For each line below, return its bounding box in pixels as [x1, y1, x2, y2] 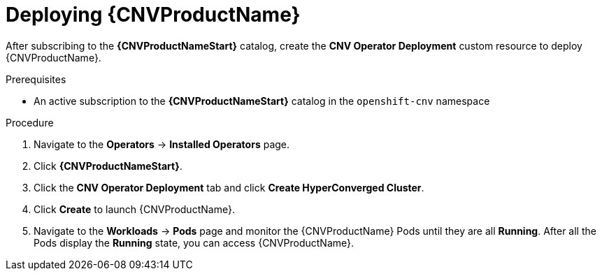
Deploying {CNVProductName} [6, 3, 301, 27]
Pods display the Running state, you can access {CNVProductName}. [34, 236, 354, 249]
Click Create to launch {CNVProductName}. [34, 203, 235, 215]
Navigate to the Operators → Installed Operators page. [34, 138, 290, 150]
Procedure [6, 116, 54, 129]
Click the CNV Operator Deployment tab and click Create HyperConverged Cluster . [34, 181, 424, 194]
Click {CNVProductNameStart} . [34, 159, 182, 172]
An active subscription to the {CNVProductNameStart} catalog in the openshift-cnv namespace [34, 94, 490, 107]
